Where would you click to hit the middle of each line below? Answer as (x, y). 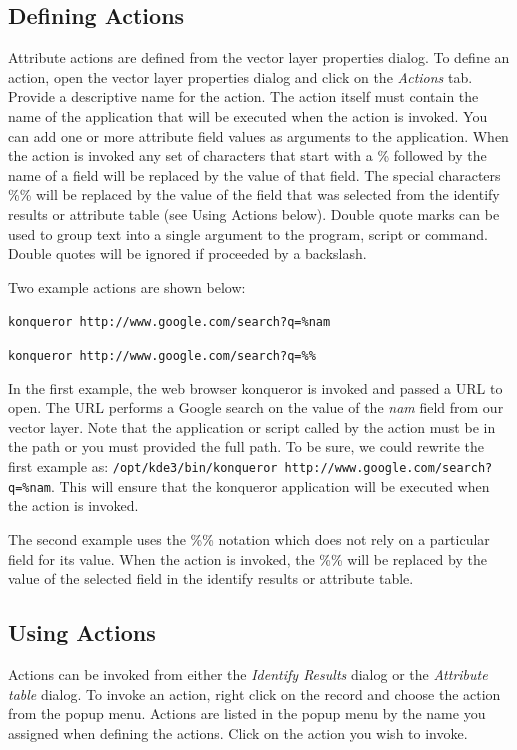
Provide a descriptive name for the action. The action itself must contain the (243, 96)
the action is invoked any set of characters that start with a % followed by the (247, 155)
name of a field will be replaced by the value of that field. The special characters (254, 174)
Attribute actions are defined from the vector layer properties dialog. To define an (259, 57)
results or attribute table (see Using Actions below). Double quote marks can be (254, 213)
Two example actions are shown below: (127, 286)
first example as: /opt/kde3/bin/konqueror (143, 466)
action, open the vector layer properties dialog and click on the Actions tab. (240, 76)
